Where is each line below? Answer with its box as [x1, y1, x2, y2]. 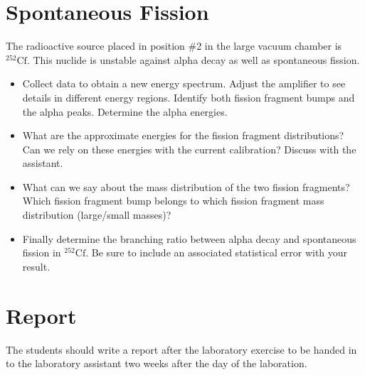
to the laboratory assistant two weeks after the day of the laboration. [6, 356, 307, 371]
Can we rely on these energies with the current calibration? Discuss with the [22, 141, 356, 156]
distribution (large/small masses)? [22, 207, 171, 222]
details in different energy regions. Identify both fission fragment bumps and [22, 89, 355, 104]
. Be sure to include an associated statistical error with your [85, 245, 348, 260]
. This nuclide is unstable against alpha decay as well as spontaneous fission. [26, 52, 360, 67]
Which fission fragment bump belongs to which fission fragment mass [22, 193, 324, 208]
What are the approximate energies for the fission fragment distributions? [22, 128, 344, 143]
